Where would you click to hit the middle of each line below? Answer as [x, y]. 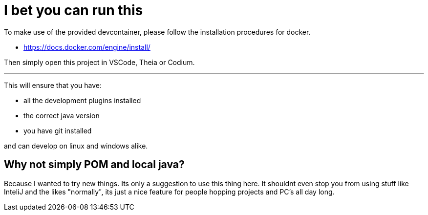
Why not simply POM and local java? [94, 165]
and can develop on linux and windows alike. [76, 146]
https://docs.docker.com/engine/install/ [87, 47]
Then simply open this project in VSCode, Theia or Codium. [99, 62]
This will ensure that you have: [53, 85]
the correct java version [62, 115]
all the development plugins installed [82, 100]
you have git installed [58, 130]
